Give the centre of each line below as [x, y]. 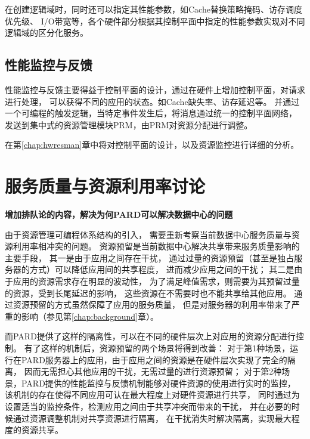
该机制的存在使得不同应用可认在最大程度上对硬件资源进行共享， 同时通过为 [152, 395]
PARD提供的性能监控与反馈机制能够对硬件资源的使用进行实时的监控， [158, 383]
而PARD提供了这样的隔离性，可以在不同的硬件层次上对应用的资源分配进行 [150, 336]
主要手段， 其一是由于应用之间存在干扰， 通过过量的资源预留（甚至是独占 [150, 257]
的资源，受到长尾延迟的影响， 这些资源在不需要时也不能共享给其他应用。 [148, 293]
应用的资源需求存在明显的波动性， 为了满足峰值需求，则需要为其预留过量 [156, 281]
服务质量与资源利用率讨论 [105, 186]
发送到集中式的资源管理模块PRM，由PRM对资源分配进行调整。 [129, 124]
